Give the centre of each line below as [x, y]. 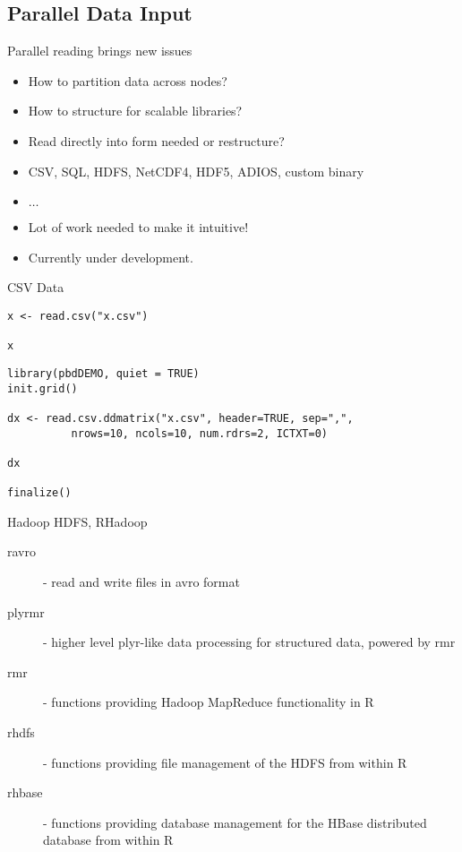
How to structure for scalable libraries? [135, 111]
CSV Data [36, 287]
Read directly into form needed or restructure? [156, 140]
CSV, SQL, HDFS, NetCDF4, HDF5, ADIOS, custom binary [196, 171]
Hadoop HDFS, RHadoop [77, 521]
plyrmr [26, 611]
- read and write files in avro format [141, 582]
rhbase [25, 792]
